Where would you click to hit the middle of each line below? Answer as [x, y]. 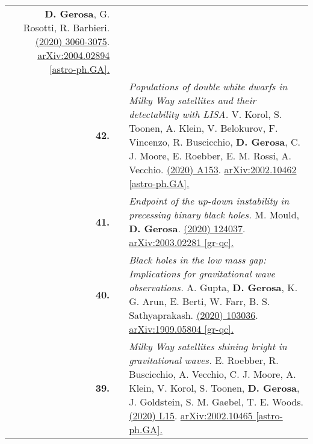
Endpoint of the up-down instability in [209, 201]
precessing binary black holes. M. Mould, [214, 214]
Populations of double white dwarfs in [208, 86]
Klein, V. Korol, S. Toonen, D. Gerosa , [214, 388]
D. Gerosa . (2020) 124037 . [187, 228]
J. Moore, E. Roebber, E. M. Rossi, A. [210, 156]
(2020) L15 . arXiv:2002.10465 [191, 415]
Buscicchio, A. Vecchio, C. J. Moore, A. [212, 374]
